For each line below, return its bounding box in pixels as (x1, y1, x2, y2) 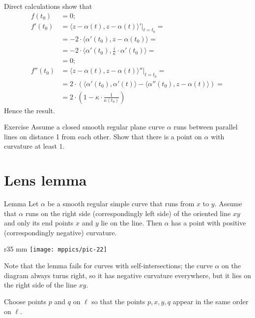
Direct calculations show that (4, 1, 92, 11)
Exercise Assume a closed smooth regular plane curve (4, 122, 165, 132)
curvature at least (4, 141, 57, 151)
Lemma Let (4, 198, 39, 209)
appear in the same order (172, 296, 249, 306)
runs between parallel (173, 122, 238, 132)
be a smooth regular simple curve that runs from (47, 198, 195, 209)
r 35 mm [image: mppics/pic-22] (4, 244, 107, 254)
